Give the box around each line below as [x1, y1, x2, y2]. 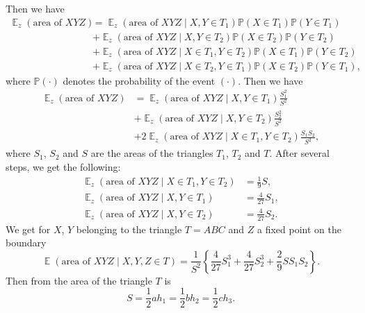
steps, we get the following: [6, 159, 121, 174]
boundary [6, 235, 47, 250]
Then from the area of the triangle [6, 273, 152, 287]
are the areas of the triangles [90, 146, 213, 160]
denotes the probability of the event [63, 73, 216, 87]
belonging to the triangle [76, 221, 182, 236]
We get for [6, 221, 51, 236]
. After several [269, 146, 330, 160]
